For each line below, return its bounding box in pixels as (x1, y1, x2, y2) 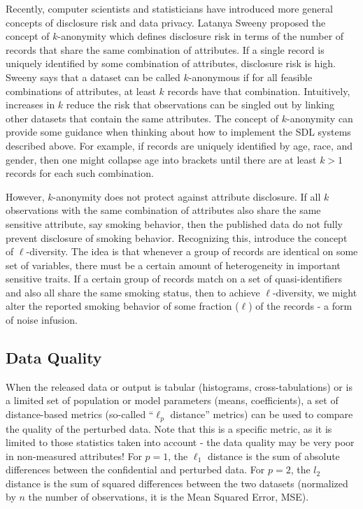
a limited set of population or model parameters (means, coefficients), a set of (6, 393, 339, 408)
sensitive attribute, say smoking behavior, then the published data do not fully (6, 216, 343, 231)
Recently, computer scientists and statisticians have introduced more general (6, 1, 333, 15)
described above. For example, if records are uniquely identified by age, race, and (6, 138, 353, 152)
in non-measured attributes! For (6, 448, 142, 463)
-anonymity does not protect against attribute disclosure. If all (52, 189, 321, 203)
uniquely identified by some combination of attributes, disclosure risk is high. (6, 56, 336, 71)
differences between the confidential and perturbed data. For (6, 462, 265, 477)
